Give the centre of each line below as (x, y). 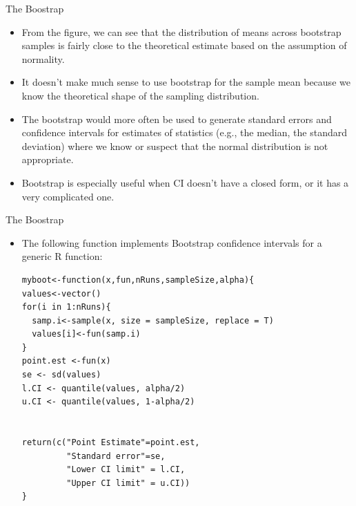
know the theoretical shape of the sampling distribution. (140, 95)
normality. (43, 58)
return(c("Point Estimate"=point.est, (111, 443)
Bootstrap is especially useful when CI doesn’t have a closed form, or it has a (185, 182)
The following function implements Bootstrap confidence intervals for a (172, 242)
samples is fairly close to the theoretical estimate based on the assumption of (184, 45)
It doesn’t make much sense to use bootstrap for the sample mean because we (186, 82)
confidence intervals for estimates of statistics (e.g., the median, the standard (184, 132)
